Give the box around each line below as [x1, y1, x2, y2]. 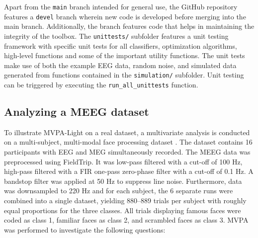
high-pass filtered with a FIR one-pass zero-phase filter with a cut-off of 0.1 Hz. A [4, 166, 254, 176]
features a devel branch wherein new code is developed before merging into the [4, 11, 246, 21]
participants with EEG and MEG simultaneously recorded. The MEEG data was [4, 147, 251, 157]
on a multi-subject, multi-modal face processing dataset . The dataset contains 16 [4, 137, 253, 147]
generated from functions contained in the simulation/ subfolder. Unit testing [4, 70, 244, 80]
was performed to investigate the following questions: [4, 224, 166, 235]
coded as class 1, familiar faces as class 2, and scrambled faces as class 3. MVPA [4, 215, 249, 225]
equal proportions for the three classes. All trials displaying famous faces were [4, 205, 241, 215]
